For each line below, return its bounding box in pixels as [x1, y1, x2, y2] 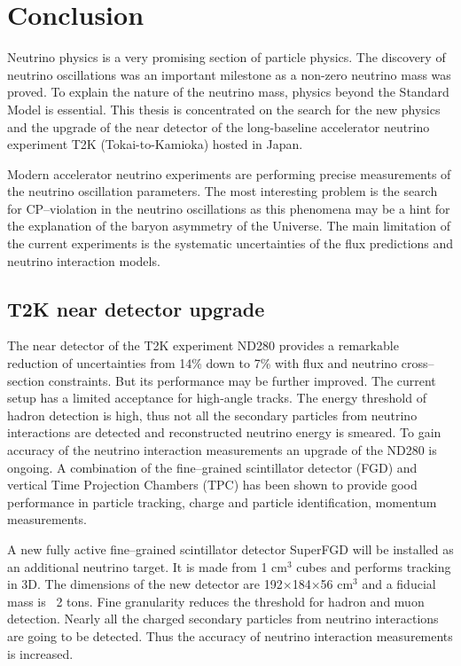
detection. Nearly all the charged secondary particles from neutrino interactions [7, 609, 439, 628]
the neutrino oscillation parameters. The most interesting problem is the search [7, 182, 438, 200]
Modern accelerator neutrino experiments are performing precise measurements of [7, 164, 451, 183]
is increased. [7, 644, 74, 662]
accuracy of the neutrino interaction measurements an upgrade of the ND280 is [7, 441, 437, 459]
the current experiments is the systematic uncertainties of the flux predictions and [7, 234, 454, 253]
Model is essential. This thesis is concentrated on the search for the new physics [7, 99, 441, 118]
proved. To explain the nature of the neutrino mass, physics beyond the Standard [7, 82, 449, 101]
